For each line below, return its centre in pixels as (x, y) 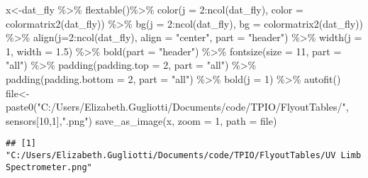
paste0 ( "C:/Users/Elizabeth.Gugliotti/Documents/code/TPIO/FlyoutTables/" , (177, 107)
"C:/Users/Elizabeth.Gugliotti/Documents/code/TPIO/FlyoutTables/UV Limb (184, 155)
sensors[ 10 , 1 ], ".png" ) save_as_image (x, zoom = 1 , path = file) (141, 120)
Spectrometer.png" (49, 167)
